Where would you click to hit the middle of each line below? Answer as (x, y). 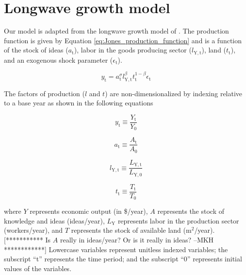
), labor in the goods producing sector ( (133, 50)
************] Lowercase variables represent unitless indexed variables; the (116, 249)
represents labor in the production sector (178, 220)
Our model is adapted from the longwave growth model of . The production (116, 31)
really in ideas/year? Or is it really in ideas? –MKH (137, 240)
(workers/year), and (33, 230)
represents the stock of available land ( (129, 230)
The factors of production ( (45, 93)
